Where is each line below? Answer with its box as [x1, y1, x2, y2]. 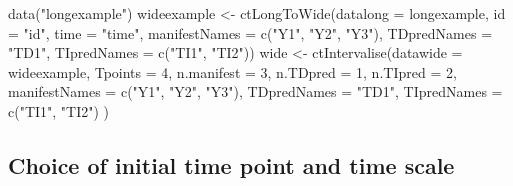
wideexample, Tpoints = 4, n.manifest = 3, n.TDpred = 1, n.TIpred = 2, [8, 61, 457, 82]
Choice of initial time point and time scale [8, 149, 455, 180]
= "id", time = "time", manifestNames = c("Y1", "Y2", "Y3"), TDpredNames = [8, 22, 493, 43]
